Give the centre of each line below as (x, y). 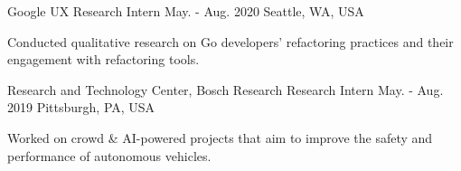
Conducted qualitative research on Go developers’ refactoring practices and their (230, 41)
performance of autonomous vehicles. (109, 155)
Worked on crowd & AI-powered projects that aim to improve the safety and (220, 137)
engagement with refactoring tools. (103, 59)
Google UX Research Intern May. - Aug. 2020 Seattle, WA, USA (186, 11)
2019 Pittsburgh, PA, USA (81, 107)
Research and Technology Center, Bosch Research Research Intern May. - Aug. (226, 89)
